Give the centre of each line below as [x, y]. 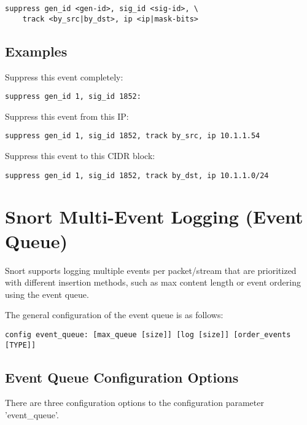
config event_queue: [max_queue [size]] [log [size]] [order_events [148, 334]
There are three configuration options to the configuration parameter [134, 403]
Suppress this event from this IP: [67, 116]
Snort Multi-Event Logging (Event [154, 216]
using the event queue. [47, 294]
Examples [36, 51]
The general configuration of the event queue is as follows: [114, 315]
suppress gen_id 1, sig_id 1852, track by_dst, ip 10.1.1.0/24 [137, 175]
